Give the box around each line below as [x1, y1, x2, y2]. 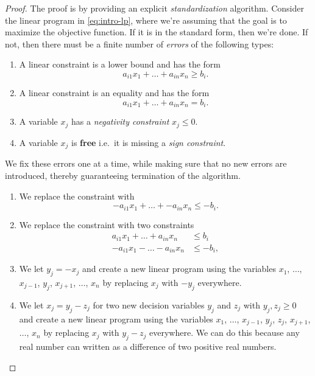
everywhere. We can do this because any [149, 326, 300, 339]
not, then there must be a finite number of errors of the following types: [5, 37, 274, 50]
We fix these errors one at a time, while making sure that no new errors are [5, 157, 287, 170]
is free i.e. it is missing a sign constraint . [71, 136, 226, 148]
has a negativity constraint [71, 115, 169, 128]
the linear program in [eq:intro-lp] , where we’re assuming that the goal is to [5, 13, 287, 26]
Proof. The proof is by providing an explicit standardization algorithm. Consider [5, 2, 304, 14]
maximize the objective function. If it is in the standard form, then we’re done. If [5, 26, 308, 38]
